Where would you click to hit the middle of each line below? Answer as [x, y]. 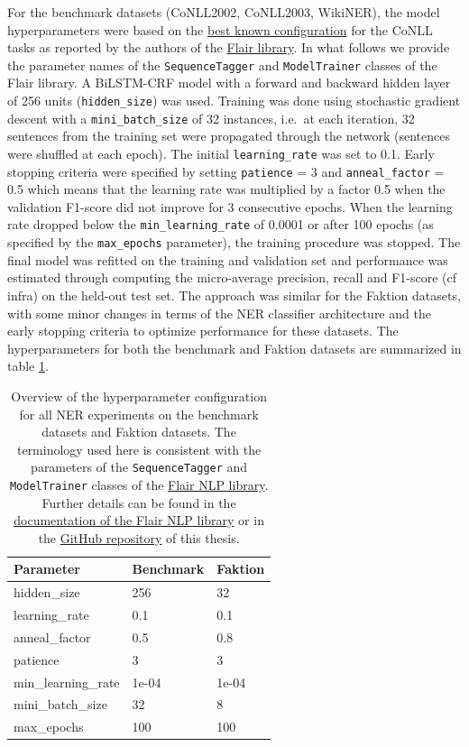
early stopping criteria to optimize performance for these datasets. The [203, 331]
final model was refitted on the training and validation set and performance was [228, 259]
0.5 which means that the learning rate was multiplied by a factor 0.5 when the [226, 189]
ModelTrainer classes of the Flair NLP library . [139, 484]
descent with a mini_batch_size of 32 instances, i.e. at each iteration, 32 [211, 118]
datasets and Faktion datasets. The [139, 432]
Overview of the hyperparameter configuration [139, 396]
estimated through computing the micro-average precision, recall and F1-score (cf [232, 277]
